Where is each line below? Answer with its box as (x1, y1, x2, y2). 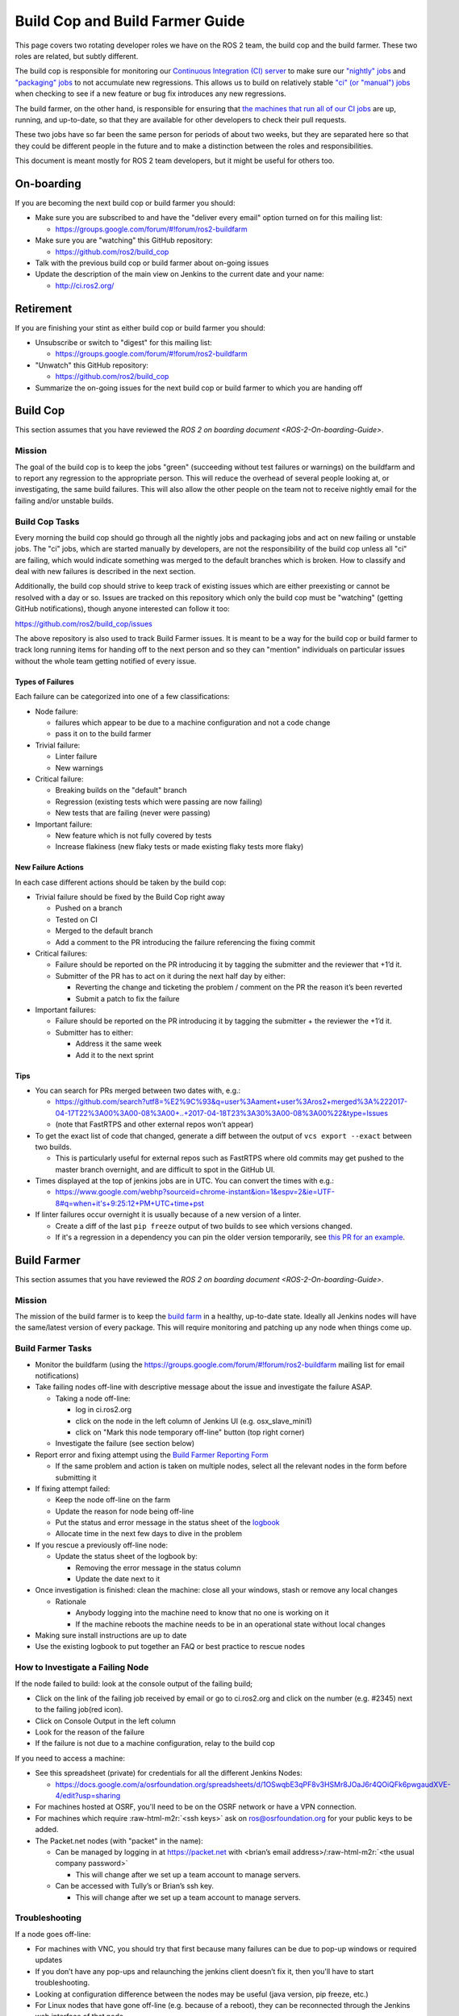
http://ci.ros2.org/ (55, 281, 115, 290)
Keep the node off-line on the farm (55, 1495, 171, 1505)
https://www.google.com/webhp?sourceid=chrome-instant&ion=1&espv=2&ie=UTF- (55, 1187, 335, 1197)
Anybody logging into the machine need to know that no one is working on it (75, 1608, 330, 1618)
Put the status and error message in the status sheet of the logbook (55, 1518, 280, 1527)
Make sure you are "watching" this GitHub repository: (35, 235, 213, 245)
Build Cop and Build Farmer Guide (15, 12, 245, 30)
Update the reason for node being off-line (55, 1506, 194, 1516)
